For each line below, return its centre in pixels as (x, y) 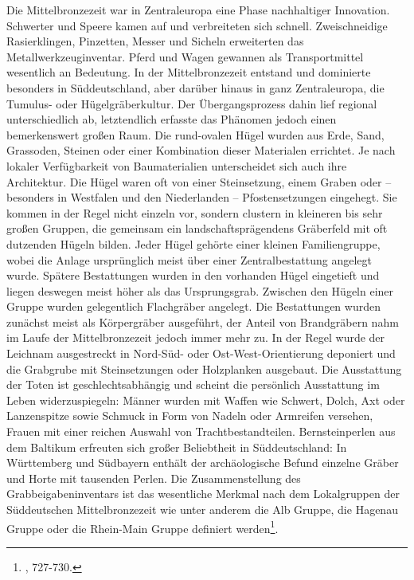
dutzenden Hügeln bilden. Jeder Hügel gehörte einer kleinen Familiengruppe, (193, 243)
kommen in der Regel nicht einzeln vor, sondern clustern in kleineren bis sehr (195, 212)
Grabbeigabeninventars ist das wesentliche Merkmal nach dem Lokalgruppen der (203, 494)
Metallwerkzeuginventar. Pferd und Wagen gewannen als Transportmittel (185, 56)
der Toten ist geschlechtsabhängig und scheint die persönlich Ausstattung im (193, 384)
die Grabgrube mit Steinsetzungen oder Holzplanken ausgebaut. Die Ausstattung (204, 368)
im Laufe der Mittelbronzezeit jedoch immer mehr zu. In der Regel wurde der (196, 337)
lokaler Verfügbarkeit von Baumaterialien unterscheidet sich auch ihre (177, 165)
